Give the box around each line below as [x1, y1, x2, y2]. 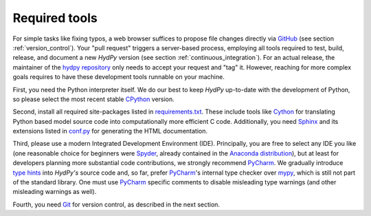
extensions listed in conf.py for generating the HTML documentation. [12, 127, 207, 136]
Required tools [12, 10, 98, 25]
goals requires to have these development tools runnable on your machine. [12, 73, 225, 81]
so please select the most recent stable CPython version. [12, 95, 175, 103]
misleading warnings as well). [12, 188, 97, 196]
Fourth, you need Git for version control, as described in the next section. [12, 200, 220, 208]
